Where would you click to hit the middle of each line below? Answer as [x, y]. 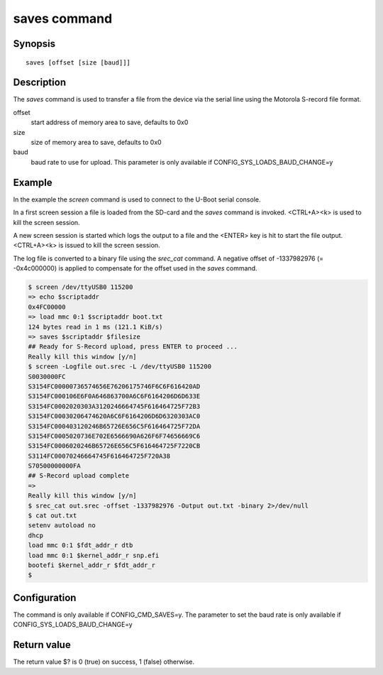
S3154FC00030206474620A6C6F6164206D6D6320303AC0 [114, 416]
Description [40, 83]
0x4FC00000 [47, 307]
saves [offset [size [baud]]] [78, 62]
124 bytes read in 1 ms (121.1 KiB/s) [95, 327]
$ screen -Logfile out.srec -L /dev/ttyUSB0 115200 [120, 367]
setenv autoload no [62, 526]
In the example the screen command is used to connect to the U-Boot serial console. [137, 199]
